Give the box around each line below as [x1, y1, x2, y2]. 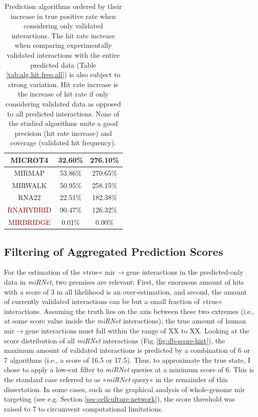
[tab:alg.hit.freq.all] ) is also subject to [6, 69, 121, 80]
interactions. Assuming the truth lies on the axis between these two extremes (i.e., [4, 306, 255, 316]
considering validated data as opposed [5, 98, 121, 108]
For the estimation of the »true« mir [4, 267, 116, 277]
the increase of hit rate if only [17, 89, 109, 99]
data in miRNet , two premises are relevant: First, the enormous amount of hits [4, 277, 244, 287]
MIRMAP [14, 167, 45, 178]
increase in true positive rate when [10, 10, 116, 21]
